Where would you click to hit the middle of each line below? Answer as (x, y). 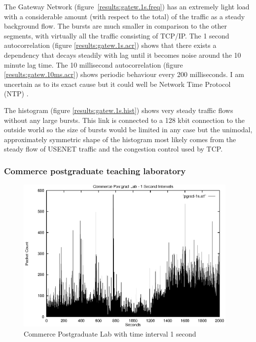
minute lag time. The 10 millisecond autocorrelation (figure (93, 64)
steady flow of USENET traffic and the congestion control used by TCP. (113, 149)
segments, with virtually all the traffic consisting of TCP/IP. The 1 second (117, 35)
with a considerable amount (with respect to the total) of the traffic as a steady (125, 16)
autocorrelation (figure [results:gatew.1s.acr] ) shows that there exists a (110, 45)
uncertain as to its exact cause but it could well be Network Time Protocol (117, 84)
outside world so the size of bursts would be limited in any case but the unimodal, (128, 130)
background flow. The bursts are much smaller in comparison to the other (116, 26)
